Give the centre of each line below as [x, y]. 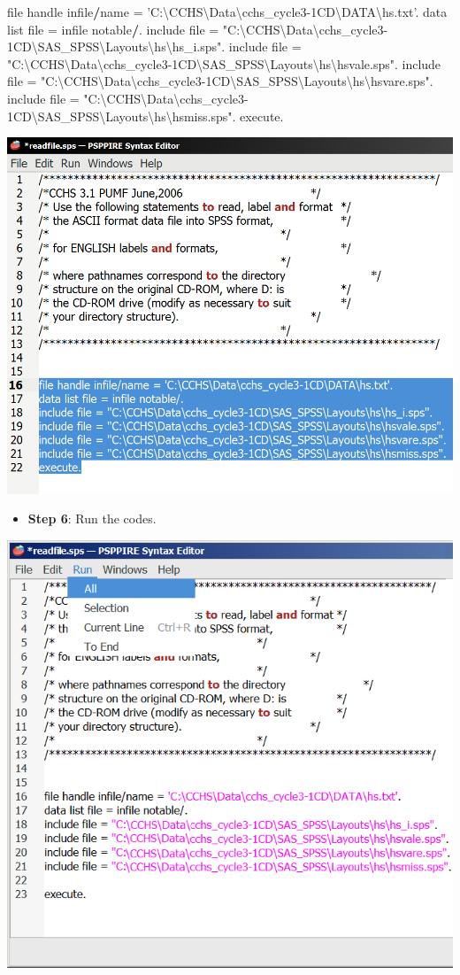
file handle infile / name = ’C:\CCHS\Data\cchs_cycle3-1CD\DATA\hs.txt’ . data [227, 12]
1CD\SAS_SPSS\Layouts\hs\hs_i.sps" [115, 46]
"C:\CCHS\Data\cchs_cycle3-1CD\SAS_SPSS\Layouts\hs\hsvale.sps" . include [224, 63]
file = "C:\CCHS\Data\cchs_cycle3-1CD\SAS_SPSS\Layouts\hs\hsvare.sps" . [220, 81]
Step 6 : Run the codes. [92, 518]
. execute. [258, 116]
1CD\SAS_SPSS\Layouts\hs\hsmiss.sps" [120, 116]
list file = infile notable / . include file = [113, 29]
